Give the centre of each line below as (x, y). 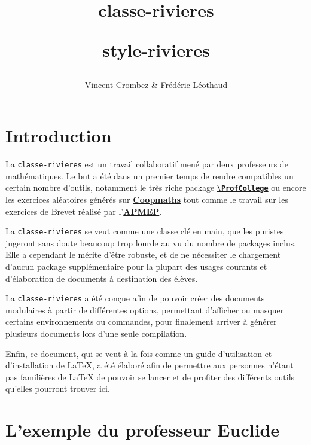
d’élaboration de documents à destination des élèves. (102, 278)
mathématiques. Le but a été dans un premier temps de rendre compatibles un (150, 176)
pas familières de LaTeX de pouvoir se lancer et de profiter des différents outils (150, 377)
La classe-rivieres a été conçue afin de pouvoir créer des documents (135, 298)
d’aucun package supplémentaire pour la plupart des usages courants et (136, 266)
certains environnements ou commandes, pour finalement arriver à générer (141, 321)
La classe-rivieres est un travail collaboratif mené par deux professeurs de (147, 164)
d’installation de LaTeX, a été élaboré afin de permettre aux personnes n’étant (150, 365)
